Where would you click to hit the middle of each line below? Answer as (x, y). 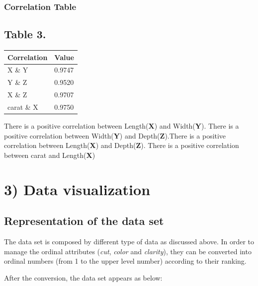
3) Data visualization (77, 189)
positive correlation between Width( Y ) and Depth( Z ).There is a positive (115, 135)
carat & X (23, 107)
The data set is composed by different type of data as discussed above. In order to (129, 241)
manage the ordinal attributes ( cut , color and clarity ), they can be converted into (128, 251)
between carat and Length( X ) (50, 155)
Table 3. (25, 34)
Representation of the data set (84, 221)
